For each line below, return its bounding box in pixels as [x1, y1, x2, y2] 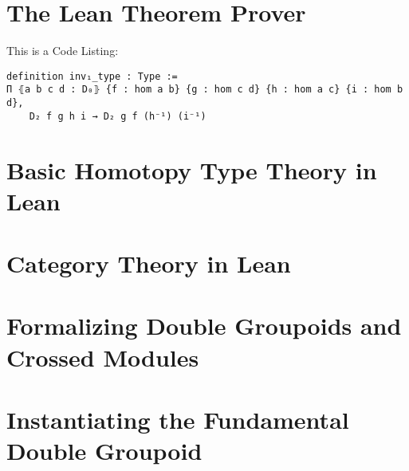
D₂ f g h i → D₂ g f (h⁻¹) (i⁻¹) [29, 110, 206, 122]
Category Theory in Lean [6, 247, 291, 280]
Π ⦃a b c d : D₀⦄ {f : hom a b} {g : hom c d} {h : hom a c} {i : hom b [6, 84, 403, 96]
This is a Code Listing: [6, 42, 119, 59]
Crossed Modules [6, 340, 199, 373]
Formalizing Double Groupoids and [6, 309, 402, 342]
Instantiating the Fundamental [6, 403, 349, 436]
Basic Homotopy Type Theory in [6, 153, 377, 186]
